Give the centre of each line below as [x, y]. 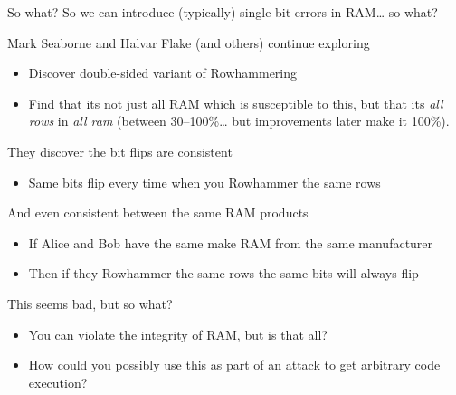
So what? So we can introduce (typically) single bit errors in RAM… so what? [223, 12]
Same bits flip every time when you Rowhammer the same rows [204, 182]
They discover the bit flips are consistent [120, 151]
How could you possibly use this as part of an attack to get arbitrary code [234, 365]
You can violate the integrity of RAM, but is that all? [178, 334]
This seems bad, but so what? [90, 303]
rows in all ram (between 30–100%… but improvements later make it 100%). [239, 121]
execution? [58, 382]
